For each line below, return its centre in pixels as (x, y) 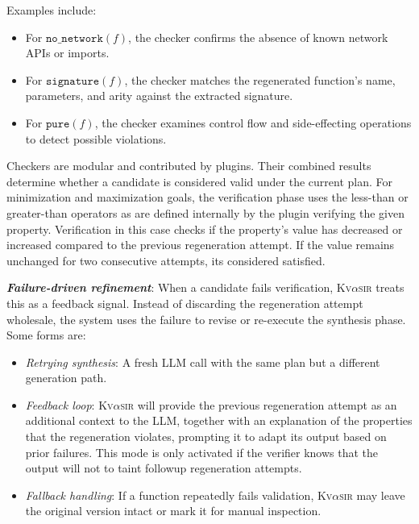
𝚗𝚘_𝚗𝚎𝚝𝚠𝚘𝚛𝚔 (74, 38)
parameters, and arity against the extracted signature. (159, 96)
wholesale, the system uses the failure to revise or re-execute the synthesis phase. (206, 319)
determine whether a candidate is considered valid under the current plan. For (199, 181)
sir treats (382, 287)
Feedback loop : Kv (69, 404)
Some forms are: (46, 335)
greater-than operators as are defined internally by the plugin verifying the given (205, 212)
